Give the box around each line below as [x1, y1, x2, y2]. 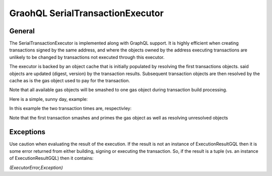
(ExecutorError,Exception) [9, 164, 63, 170]
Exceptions [9, 128, 45, 136]
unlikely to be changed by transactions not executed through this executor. [9, 54, 165, 60]
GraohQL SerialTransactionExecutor [9, 8, 164, 19]
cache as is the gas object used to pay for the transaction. [9, 78, 130, 84]
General [9, 27, 35, 35]
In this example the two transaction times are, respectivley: [9, 105, 132, 111]
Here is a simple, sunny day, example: [9, 96, 88, 102]
